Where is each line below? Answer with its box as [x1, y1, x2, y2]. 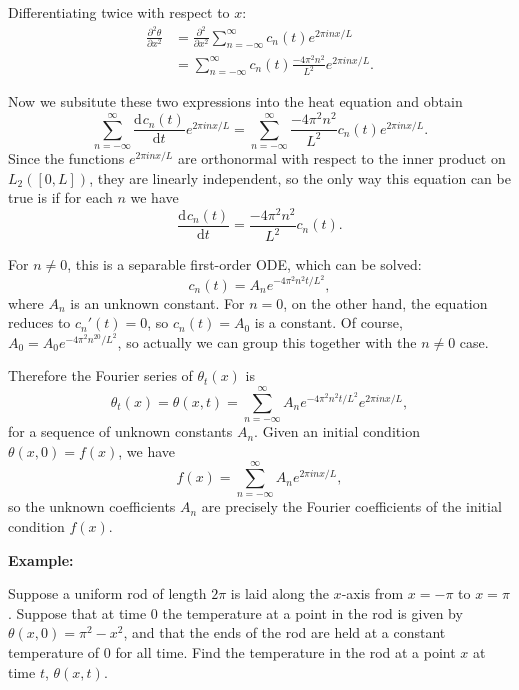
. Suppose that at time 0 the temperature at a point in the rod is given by [8, 602, 463, 623]
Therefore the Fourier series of [8, 365, 193, 386]
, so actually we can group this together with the [117, 331, 417, 352]
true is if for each [8, 187, 113, 208]
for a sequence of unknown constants [8, 421, 233, 442]
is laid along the [230, 583, 329, 604]
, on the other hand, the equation [283, 292, 488, 313]
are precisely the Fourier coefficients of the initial [201, 496, 502, 517]
